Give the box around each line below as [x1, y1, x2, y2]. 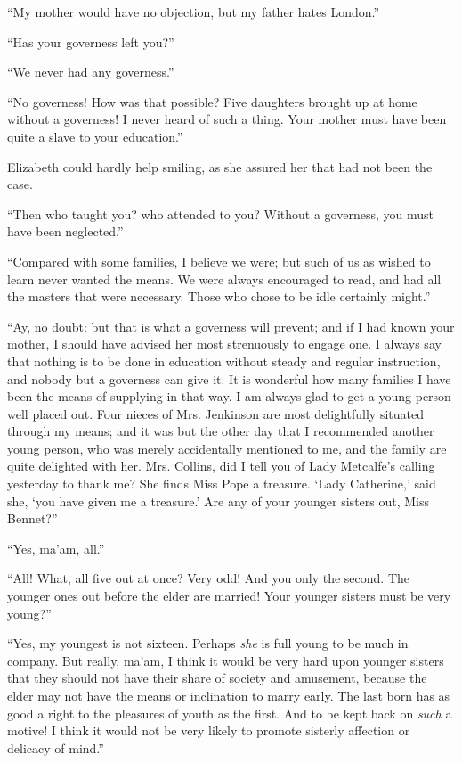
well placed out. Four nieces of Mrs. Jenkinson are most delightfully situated [7, 404, 424, 423]
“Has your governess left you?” [7, 32, 174, 51]
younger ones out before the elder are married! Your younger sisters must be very [7, 587, 451, 605]
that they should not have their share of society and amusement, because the [7, 669, 427, 687]
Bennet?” [7, 509, 58, 528]
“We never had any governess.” [7, 62, 174, 81]
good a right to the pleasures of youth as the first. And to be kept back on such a [7, 703, 452, 722]
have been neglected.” [7, 222, 124, 241]
